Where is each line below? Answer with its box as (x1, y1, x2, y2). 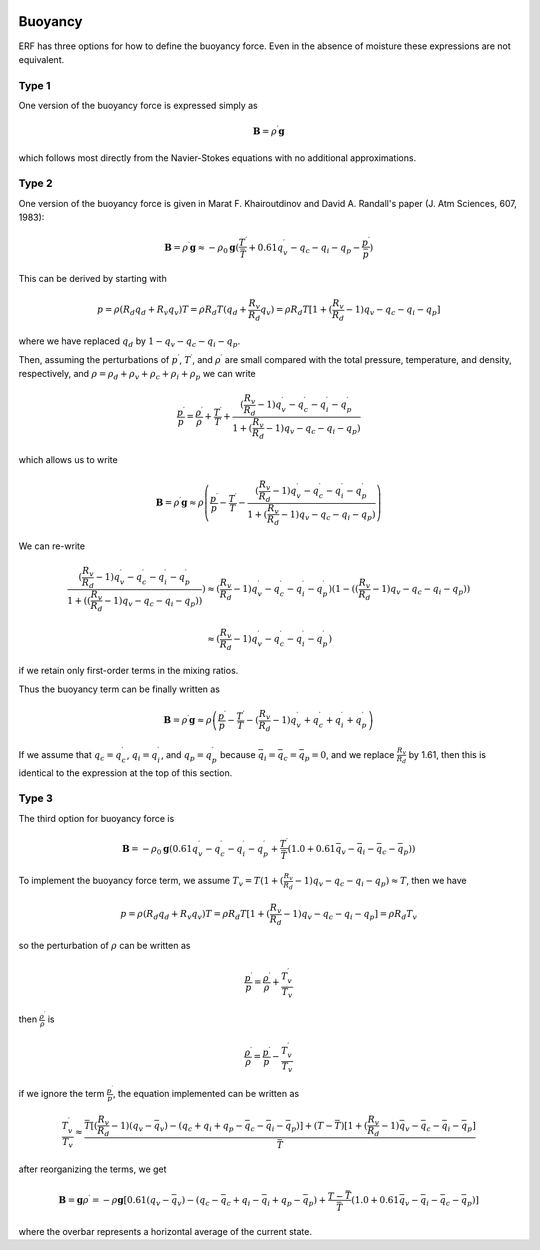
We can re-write (18, 540, 85, 552)
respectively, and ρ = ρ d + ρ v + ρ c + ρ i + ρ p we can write (18, 368, 257, 382)
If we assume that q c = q (18, 748, 122, 763)
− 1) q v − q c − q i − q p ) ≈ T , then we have (294, 875, 467, 889)
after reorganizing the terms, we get (18, 1163, 167, 1175)
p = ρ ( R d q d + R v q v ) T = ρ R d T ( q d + (96, 304, 247, 317)
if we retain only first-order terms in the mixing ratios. (18, 665, 239, 677)
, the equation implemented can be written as (112, 1087, 300, 1099)
